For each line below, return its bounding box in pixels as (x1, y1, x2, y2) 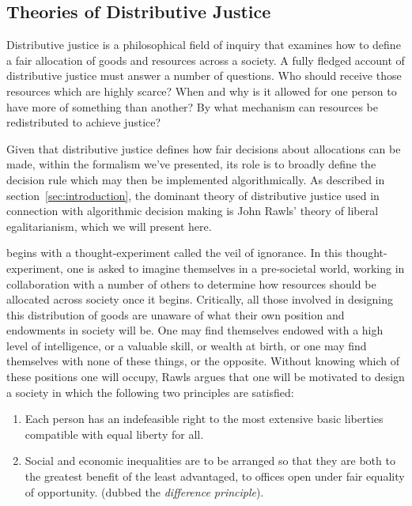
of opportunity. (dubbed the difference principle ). (25, 483, 264, 500)
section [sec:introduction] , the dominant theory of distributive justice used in (6, 187, 380, 203)
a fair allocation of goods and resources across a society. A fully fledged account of (6, 51, 405, 68)
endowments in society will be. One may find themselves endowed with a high (6, 322, 384, 338)
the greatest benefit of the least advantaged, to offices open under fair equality (25, 468, 405, 485)
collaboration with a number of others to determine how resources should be (6, 275, 376, 292)
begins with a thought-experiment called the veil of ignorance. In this (6, 244, 342, 261)
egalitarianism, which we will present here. (6, 217, 212, 234)
